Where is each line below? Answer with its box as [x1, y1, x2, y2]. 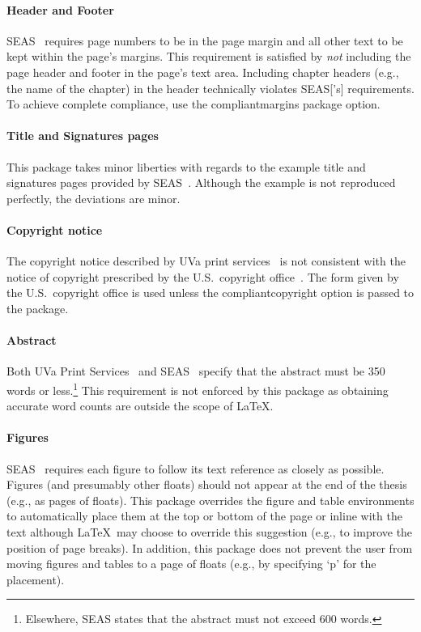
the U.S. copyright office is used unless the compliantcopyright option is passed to [6, 284, 415, 301]
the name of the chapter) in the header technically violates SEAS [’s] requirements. [6, 79, 415, 96]
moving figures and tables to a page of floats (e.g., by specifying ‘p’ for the [6, 555, 376, 572]
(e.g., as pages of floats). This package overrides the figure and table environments [6, 491, 415, 508]
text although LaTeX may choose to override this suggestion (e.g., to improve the [6, 523, 413, 540]
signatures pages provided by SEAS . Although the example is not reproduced [6, 174, 396, 191]
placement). [6, 570, 65, 587]
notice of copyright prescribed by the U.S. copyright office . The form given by [6, 268, 399, 285]
